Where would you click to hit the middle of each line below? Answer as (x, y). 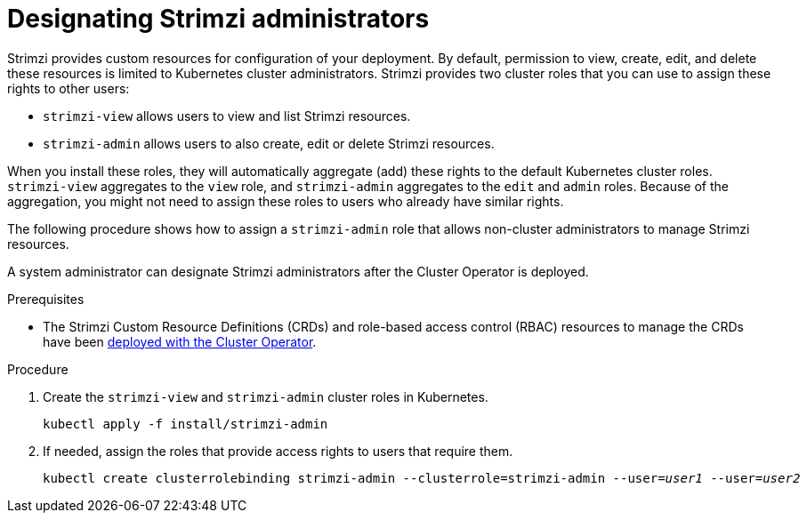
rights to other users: (69, 88)
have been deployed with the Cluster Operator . (180, 341)
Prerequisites (46, 299)
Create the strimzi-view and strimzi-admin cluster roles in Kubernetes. (266, 396)
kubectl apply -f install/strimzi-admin (186, 424)
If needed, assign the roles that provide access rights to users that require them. (278, 451)
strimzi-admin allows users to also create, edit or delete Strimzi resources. (269, 143)
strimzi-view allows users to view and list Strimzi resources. (227, 116)
